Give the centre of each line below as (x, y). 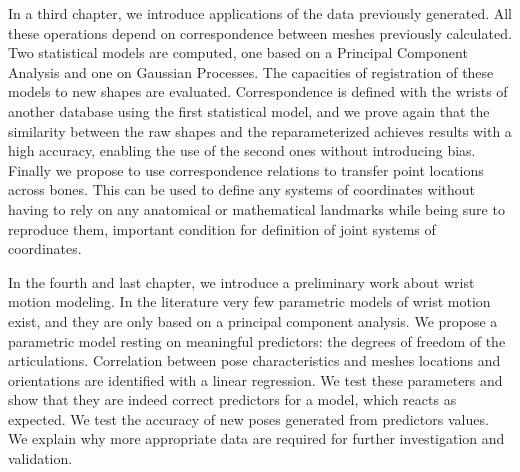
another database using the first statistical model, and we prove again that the (249, 110)
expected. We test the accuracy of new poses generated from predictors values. (248, 418)
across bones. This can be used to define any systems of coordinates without (242, 189)
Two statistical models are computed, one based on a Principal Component (238, 52)
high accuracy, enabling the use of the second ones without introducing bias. (242, 150)
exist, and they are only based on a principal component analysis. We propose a (253, 320)
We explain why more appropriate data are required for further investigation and (256, 438)
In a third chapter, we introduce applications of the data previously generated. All (260, 13)
